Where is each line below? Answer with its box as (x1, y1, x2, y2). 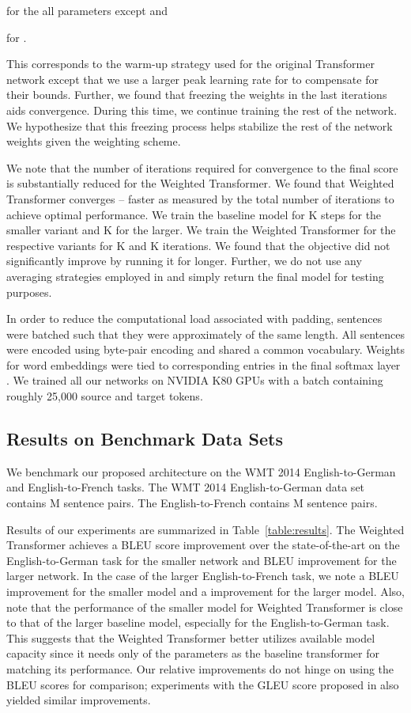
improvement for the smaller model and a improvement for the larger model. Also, (6, 583, 405, 600)
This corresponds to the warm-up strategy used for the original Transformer (6, 55, 375, 72)
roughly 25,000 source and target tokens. (6, 388, 203, 404)
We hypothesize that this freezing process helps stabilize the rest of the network (6, 117, 393, 134)
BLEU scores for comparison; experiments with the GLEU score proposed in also (6, 676, 399, 692)
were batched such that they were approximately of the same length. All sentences (6, 325, 405, 342)
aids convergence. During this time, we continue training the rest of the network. (6, 101, 398, 118)
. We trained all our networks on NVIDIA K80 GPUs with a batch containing (6, 372, 383, 389)
